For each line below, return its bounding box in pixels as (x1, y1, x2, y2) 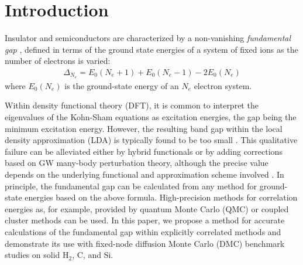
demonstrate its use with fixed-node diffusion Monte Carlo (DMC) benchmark (5, 237, 285, 249)
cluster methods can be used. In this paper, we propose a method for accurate (5, 214, 285, 226)
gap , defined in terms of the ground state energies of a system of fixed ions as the (5, 43, 298, 55)
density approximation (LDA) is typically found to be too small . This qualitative (5, 134, 298, 146)
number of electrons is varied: (5, 55, 111, 67)
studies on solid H (5, 249, 69, 261)
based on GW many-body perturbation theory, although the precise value (5, 157, 268, 169)
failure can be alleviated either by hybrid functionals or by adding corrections (5, 145, 283, 157)
